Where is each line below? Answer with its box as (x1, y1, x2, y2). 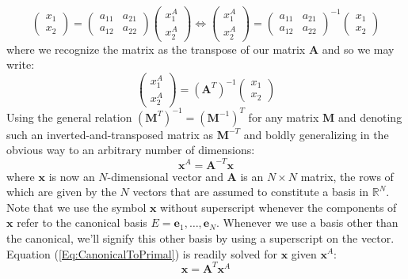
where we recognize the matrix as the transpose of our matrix (6, 40, 306, 57)
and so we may (322, 40, 395, 57)
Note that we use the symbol (6, 198, 147, 215)
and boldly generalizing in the (243, 126, 389, 142)
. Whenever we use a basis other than (215, 214, 398, 231)
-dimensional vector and (107, 168, 223, 184)
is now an (48, 168, 95, 184)
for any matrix (248, 108, 319, 125)
